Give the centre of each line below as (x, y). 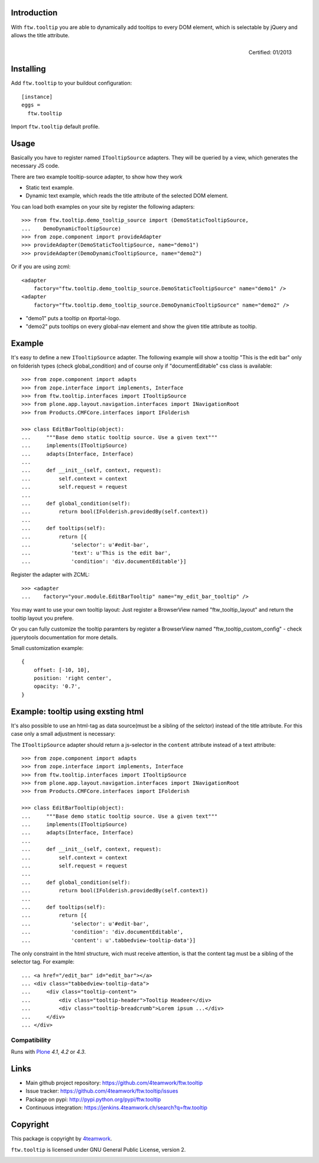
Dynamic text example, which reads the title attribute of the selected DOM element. (127, 196)
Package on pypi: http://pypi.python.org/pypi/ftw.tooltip (93, 1099)
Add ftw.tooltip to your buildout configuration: (71, 83)
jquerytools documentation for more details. (64, 637)
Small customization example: (47, 648)
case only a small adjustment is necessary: (63, 734)
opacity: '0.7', (57, 686)
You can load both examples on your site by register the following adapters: (103, 206)
